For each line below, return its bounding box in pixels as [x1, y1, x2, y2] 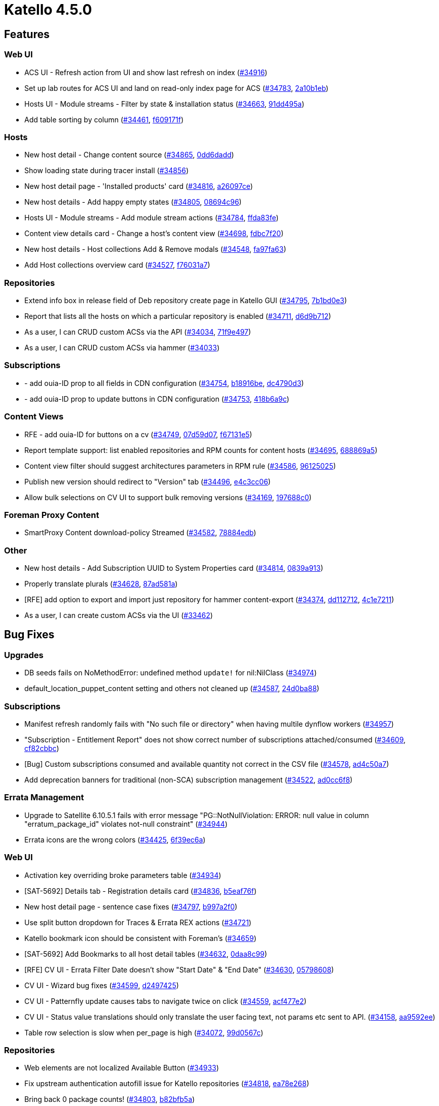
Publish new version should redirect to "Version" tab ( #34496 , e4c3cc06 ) [24, 477, 271, 486]
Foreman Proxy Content [4, 509, 99, 520]
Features [4, 27, 50, 41]
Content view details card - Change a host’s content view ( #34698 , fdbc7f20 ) [24, 229, 284, 238]
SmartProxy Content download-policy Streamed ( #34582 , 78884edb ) [24, 528, 257, 537]
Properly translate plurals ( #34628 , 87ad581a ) [24, 579, 178, 589]
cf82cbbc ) [24, 744, 59, 753]
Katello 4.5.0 [4, 1, 92, 18]
